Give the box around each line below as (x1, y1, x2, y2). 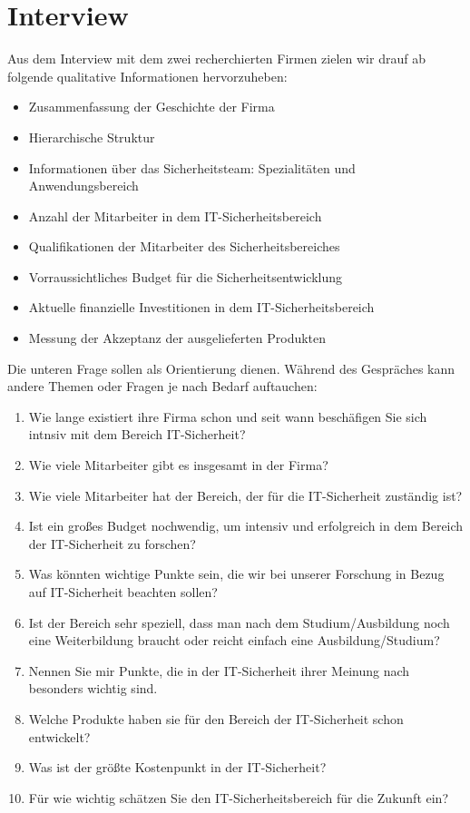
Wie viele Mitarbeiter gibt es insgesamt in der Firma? (28, 455, 328, 475)
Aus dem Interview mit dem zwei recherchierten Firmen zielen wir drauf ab (7, 49, 426, 68)
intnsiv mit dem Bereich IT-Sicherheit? (28, 425, 246, 444)
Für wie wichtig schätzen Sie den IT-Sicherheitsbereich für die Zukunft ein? (28, 788, 449, 807)
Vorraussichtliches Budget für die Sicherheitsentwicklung (28, 267, 343, 286)
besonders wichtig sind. (28, 679, 158, 698)
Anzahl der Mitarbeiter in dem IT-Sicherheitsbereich (28, 206, 322, 225)
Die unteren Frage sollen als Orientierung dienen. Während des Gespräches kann (7, 358, 455, 377)
